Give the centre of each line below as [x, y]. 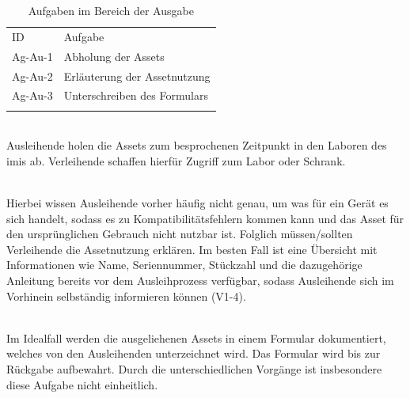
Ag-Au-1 [32, 56]
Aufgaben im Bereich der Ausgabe [111, 10]
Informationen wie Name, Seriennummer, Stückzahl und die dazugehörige [184, 265]
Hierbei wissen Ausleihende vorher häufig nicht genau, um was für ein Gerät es [197, 203]
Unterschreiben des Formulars [136, 95]
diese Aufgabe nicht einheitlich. [82, 384]
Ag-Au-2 [32, 76]
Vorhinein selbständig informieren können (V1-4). [126, 296]
